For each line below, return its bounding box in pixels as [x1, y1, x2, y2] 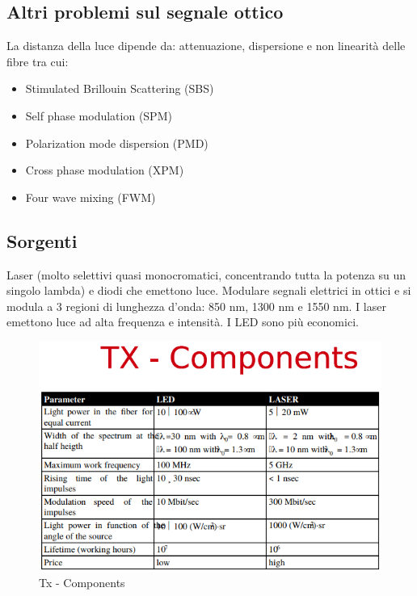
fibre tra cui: [6, 52, 69, 69]
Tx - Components [39, 574, 125, 591]
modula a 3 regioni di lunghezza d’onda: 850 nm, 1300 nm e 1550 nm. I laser [6, 297, 386, 314]
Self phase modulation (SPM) [25, 107, 172, 124]
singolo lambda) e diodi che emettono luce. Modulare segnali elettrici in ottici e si [6, 282, 411, 299]
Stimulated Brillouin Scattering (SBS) [25, 80, 214, 97]
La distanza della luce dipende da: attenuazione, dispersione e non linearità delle [6, 37, 406, 54]
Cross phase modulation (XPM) [25, 162, 184, 178]
